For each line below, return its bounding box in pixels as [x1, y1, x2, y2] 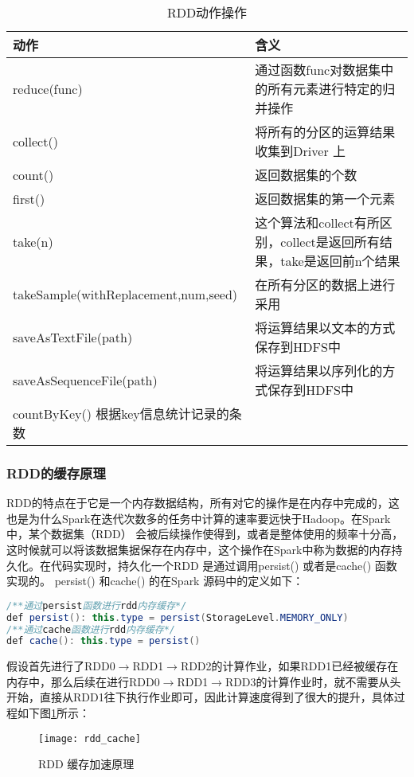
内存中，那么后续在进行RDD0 [6, 673, 160, 689]
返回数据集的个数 [255, 166, 357, 184]
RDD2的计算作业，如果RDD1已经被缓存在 [180, 658, 399, 674]
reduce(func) [13, 79, 83, 98]
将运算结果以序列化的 [255, 361, 383, 380]
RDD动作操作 [166, 3, 248, 21]
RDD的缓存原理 [6, 463, 106, 482]
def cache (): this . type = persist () [6, 635, 201, 647]
